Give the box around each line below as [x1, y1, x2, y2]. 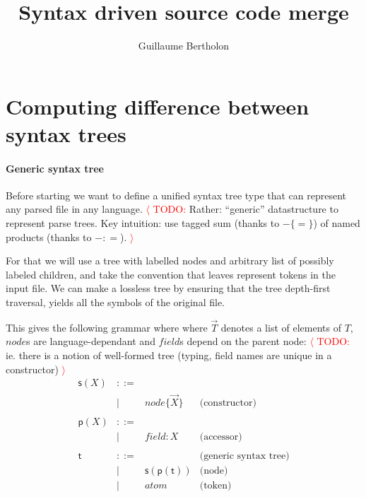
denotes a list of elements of [220, 320, 341, 334]
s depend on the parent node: [179, 334, 307, 349]
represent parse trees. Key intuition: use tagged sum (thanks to [6, 216, 280, 230]
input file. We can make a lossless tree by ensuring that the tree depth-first [6, 281, 331, 296]
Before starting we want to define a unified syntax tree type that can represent [6, 187, 347, 202]
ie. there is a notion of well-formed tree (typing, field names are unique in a [6, 348, 332, 363]
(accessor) [199, 431, 242, 442]
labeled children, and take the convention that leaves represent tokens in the [6, 267, 336, 281]
